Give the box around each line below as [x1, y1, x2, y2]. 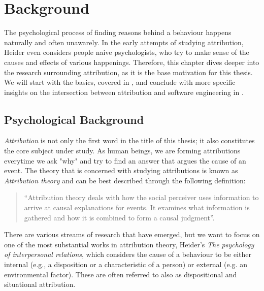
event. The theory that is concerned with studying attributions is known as [4, 165, 238, 176]
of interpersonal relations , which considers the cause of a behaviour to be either [4, 249, 251, 260]
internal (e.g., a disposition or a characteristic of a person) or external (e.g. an [4, 259, 247, 270]
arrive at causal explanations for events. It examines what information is [24, 202, 250, 213]
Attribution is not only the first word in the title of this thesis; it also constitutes [4, 135, 255, 146]
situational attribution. [4, 279, 76, 289]
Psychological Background [4, 111, 144, 127]
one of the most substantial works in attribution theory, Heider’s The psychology [4, 239, 254, 249]
